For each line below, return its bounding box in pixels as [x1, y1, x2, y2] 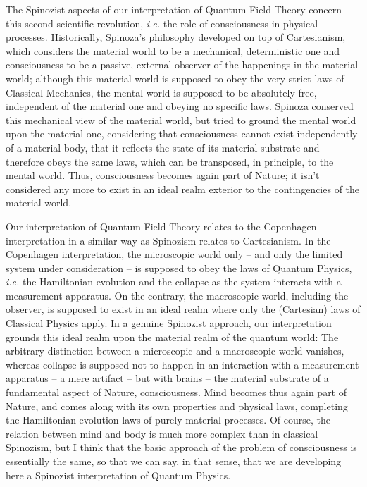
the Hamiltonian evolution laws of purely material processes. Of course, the [6, 412, 330, 427]
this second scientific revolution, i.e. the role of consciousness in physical [6, 16, 318, 30]
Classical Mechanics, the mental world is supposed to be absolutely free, [6, 85, 317, 99]
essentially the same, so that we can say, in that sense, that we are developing [6, 454, 342, 468]
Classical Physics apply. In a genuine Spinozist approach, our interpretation [6, 316, 332, 331]
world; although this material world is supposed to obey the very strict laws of [6, 70, 344, 85]
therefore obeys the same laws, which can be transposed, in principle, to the [6, 154, 334, 168]
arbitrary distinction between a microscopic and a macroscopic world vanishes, [6, 343, 344, 358]
